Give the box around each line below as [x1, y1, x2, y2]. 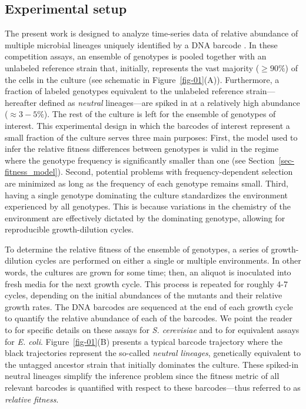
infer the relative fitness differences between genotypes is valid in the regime [5, 142, 279, 155]
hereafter [5, 96, 37, 108]
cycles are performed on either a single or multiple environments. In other [35, 254, 301, 267]
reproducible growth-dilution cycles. [5, 223, 134, 235]
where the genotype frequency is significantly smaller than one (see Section [5, 154, 275, 166]
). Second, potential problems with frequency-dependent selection [57, 165, 293, 178]
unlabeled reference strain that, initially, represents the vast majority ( [5, 61, 260, 74]
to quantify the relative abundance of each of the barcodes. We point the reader [5, 312, 292, 324]
